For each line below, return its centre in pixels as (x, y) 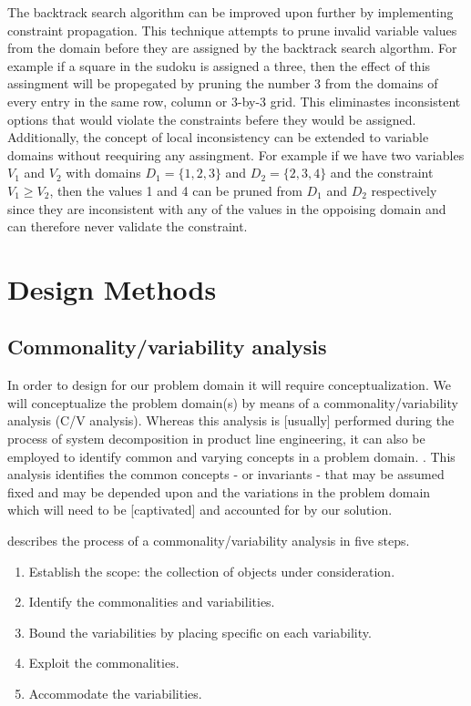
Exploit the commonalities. (104, 663)
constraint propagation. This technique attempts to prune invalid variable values (232, 30)
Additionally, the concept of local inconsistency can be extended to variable (218, 137)
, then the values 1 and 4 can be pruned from (176, 190)
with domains (103, 173)
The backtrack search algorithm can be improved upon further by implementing (230, 12)
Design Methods (112, 288)
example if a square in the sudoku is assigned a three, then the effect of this (219, 65)
